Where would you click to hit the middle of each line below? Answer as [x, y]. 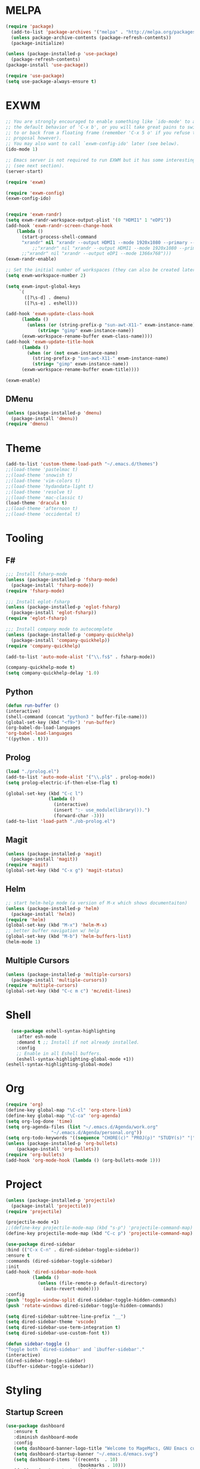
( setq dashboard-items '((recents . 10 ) [66, 1459]
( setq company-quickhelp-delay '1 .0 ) [53, 673]
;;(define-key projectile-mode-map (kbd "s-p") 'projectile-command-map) [99, 1228]
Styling [24, 1390]
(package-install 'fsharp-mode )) [53, 585]
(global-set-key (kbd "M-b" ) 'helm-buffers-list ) [69, 936]
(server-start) [24, 171]
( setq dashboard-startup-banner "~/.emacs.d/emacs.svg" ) [86, 1454]
